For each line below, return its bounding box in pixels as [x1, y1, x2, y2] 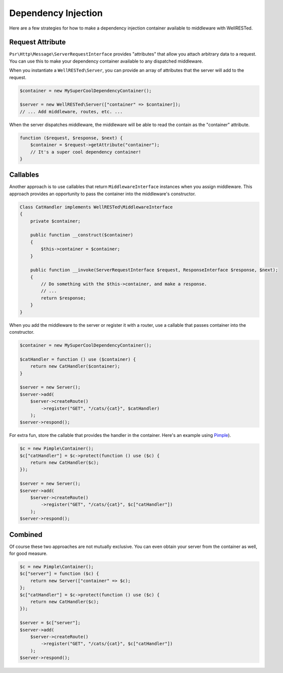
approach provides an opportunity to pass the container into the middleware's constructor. [9, 191, 196, 197]
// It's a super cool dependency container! [30, 149, 141, 155]
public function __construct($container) [30, 232, 133, 238]
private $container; [30, 218, 81, 224]
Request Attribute [9, 38, 66, 47]
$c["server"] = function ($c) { [19, 571, 99, 576]
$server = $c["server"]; [19, 620, 81, 625]
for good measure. [9, 550, 47, 556]
